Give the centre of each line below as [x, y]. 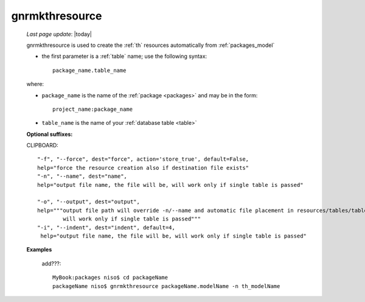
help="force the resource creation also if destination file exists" [143, 168]
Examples [39, 250]
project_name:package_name [93, 109]
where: [35, 84]
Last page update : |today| [59, 34]
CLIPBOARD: [43, 146]
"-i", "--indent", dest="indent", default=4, [106, 227]
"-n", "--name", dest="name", [82, 176]
